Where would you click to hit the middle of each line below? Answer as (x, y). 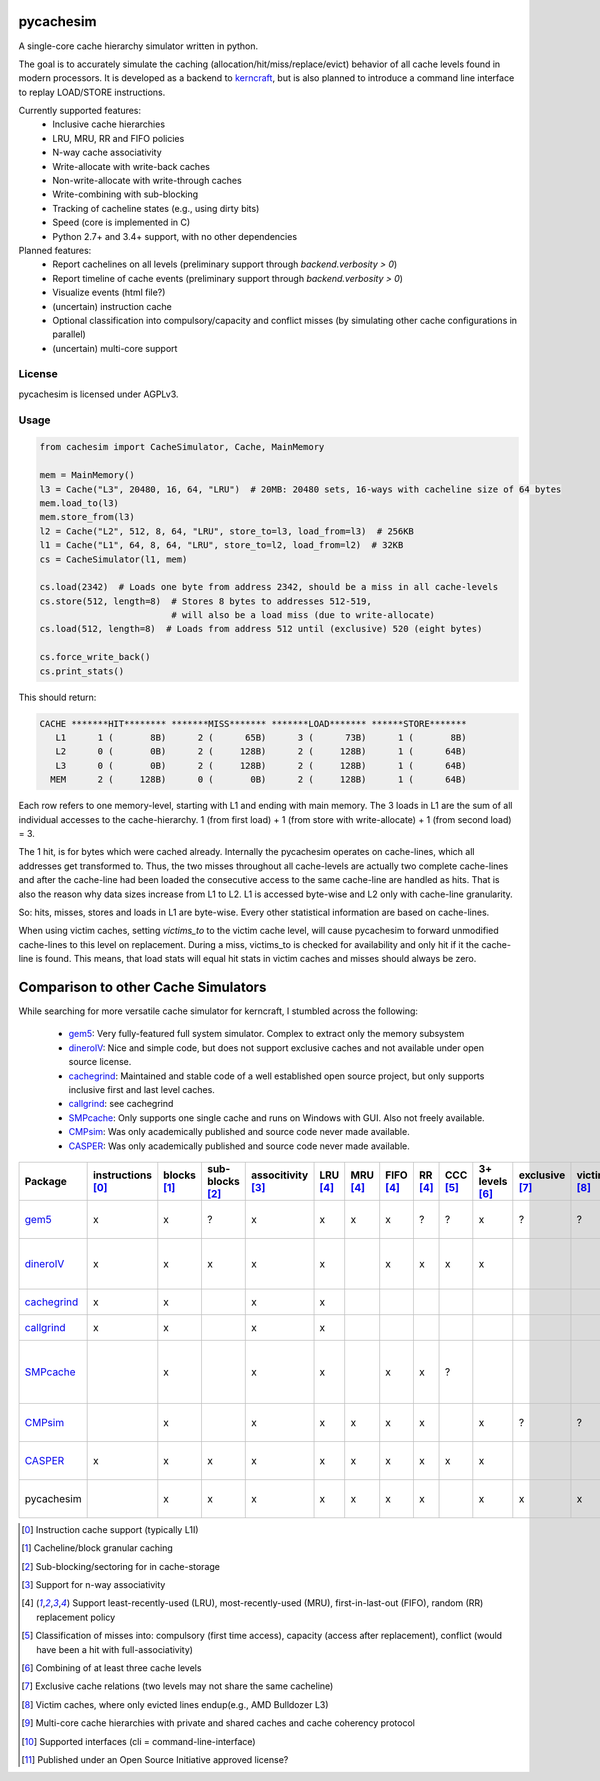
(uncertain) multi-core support (115, 348)
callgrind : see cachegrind (121, 1104)
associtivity (280, 1175)
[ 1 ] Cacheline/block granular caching (97, 1548)
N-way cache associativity (107, 152)
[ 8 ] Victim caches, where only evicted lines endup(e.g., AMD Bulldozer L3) (175, 1704)
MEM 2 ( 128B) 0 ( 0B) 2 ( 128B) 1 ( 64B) (258, 779)
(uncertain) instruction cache (112, 306)
